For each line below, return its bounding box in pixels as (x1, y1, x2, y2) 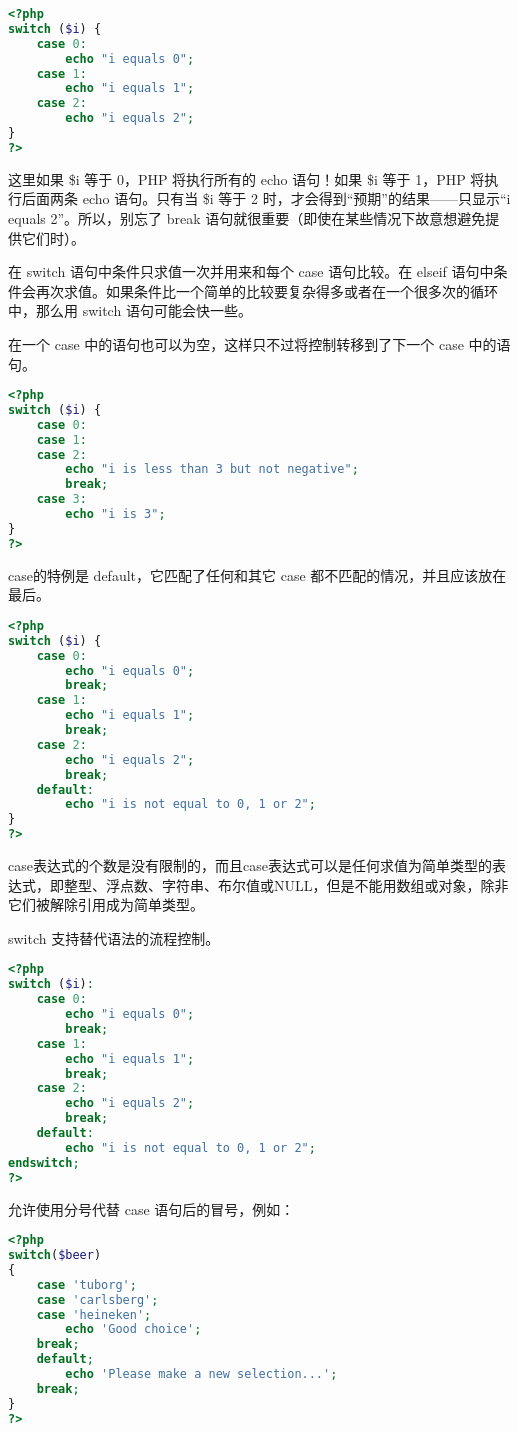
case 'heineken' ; (36, 1307, 152, 1322)
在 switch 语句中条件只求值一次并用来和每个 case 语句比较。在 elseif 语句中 (8, 261, 494, 282)
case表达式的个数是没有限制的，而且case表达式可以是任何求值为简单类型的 (8, 855, 492, 876)
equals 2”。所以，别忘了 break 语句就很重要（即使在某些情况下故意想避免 (8, 207, 486, 228)
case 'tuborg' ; (36, 1277, 137, 1292)
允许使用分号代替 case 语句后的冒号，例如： (8, 1198, 295, 1219)
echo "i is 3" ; (65, 507, 166, 522)
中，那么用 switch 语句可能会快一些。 (8, 300, 252, 321)
